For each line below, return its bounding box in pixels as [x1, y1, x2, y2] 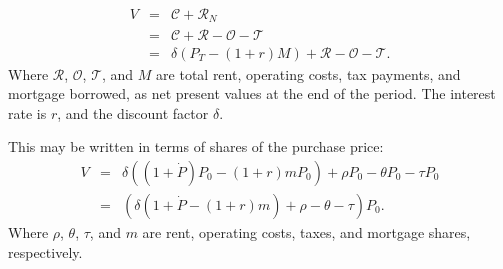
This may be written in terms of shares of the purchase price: [8, 136, 384, 157]
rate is [8, 102, 47, 123]
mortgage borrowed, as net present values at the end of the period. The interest [8, 83, 496, 104]
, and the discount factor [57, 102, 209, 123]
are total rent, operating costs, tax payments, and [156, 63, 461, 84]
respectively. [8, 241, 83, 262]
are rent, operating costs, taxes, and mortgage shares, [142, 221, 471, 242]
